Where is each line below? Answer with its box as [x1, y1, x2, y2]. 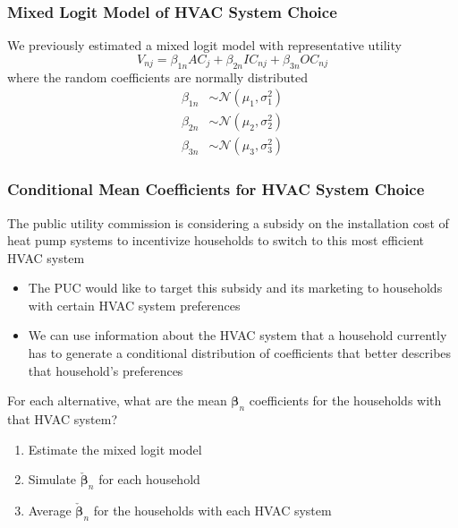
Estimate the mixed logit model [28, 439, 202, 458]
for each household [98, 470, 200, 489]
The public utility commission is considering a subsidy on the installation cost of [7, 213, 449, 232]
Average [28, 501, 72, 520]
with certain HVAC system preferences [28, 295, 241, 314]
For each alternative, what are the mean [7, 391, 227, 410]
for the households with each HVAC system [93, 501, 332, 520]
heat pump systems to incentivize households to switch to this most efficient [7, 231, 425, 250]
